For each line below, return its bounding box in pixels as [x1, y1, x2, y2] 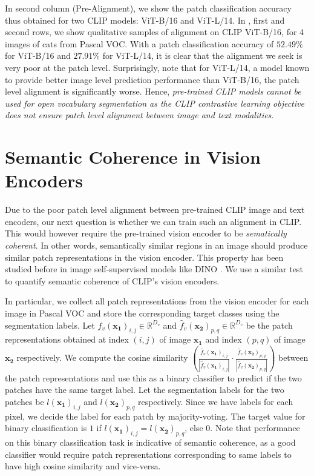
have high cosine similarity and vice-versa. [5, 460, 161, 472]
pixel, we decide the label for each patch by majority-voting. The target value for [5, 409, 306, 422]
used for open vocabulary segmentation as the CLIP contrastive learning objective [5, 96, 304, 109]
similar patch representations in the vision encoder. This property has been [5, 250, 284, 263]
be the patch [246, 318, 293, 331]
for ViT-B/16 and [5, 49, 71, 62]
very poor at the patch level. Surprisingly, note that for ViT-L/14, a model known [5, 61, 310, 73]
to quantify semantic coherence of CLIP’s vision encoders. [5, 274, 220, 287]
